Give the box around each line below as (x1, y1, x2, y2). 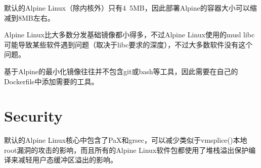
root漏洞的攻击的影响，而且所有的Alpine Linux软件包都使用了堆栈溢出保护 (4, 144, 249, 155)
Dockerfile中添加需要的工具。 (4, 76, 99, 86)
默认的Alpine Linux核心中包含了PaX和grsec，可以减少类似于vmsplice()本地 (4, 135, 247, 145)
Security (4, 105, 63, 126)
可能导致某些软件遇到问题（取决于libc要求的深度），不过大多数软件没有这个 (4, 39, 253, 49)
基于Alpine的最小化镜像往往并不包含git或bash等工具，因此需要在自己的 (4, 66, 238, 76)
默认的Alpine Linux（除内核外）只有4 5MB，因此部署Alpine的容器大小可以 (4, 3, 250, 13)
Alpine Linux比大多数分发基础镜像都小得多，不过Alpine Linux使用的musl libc (4, 29, 255, 40)
